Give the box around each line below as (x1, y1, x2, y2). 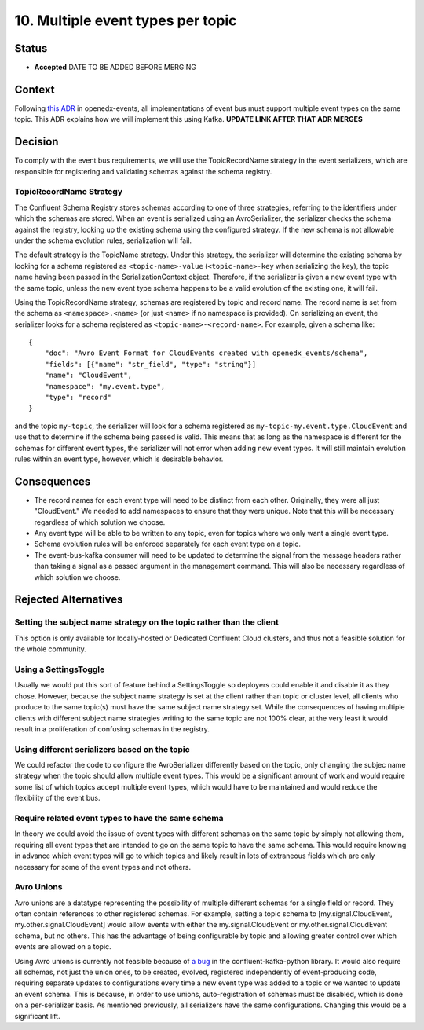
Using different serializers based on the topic (14, 743, 190, 754)
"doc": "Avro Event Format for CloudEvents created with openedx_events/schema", (44, 349, 368, 357)
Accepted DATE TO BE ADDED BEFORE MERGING (34, 63, 196, 72)
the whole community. (14, 644, 86, 654)
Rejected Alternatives (14, 593, 123, 607)
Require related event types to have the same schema (14, 812, 224, 823)
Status (14, 42, 48, 55)
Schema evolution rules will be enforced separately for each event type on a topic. (34, 539, 302, 549)
